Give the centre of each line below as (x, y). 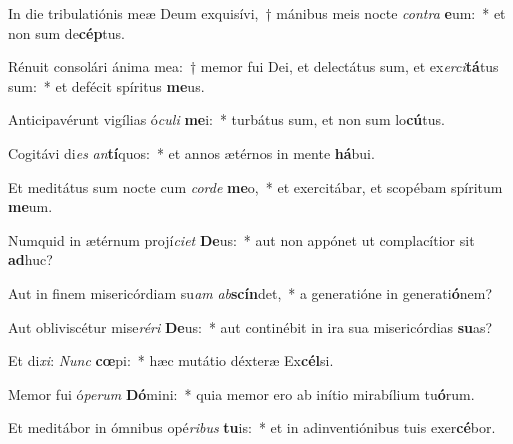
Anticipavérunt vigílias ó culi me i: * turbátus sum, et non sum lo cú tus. (226, 119)
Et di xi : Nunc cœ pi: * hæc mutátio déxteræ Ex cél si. (171, 360)
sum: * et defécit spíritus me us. (106, 85)
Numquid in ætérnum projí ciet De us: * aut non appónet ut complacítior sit (241, 239)
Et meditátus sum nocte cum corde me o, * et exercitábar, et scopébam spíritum (255, 186)
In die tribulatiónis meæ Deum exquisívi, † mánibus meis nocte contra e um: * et (257, 13)
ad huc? (30, 259)
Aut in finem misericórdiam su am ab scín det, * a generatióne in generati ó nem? (250, 292)
